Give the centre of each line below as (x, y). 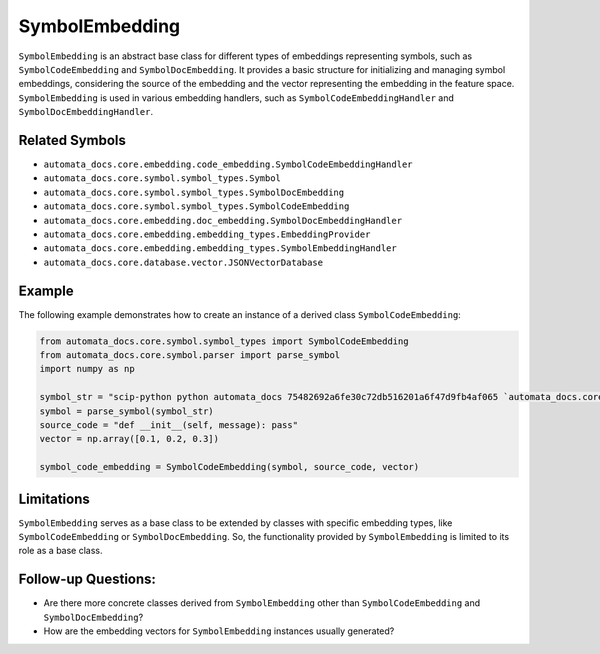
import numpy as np (87, 369)
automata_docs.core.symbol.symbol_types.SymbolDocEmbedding (194, 192)
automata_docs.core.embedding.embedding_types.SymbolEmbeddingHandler (220, 248)
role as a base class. (61, 551)
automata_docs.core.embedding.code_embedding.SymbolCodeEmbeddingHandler (228, 164)
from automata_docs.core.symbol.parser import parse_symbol (190, 355)
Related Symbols (72, 140)
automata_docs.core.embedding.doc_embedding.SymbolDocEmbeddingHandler (223, 220)
